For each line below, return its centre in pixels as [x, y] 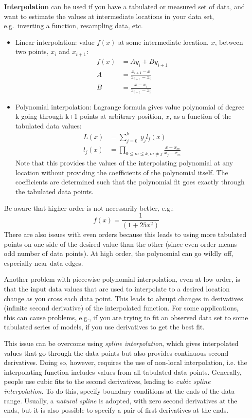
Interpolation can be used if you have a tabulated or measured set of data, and [125, 6]
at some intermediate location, [163, 42]
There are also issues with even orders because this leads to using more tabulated [125, 234]
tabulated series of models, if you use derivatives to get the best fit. [104, 327]
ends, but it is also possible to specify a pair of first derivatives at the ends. [116, 410]
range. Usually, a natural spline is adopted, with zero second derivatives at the [121, 400]
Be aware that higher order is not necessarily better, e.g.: [89, 208]
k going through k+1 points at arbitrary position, [89, 116]
